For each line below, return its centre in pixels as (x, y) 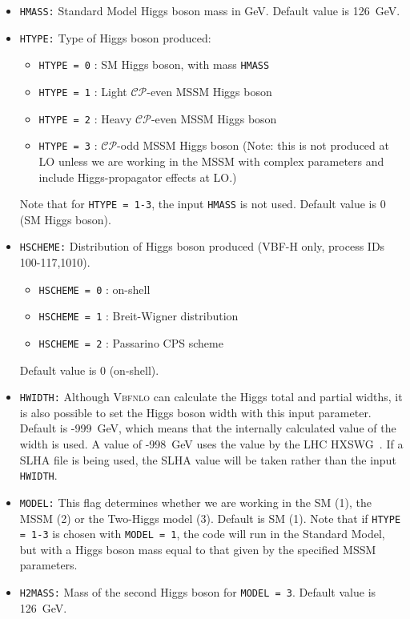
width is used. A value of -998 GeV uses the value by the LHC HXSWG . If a (211, 444)
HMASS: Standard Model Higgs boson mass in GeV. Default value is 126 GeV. (210, 10)
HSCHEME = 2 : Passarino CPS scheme (131, 342)
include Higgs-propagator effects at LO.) (138, 177)
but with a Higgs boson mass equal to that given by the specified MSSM (198, 549)
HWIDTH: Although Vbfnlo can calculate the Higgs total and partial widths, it (211, 397)
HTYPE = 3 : (68, 145)
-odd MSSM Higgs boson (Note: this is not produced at (253, 145)
